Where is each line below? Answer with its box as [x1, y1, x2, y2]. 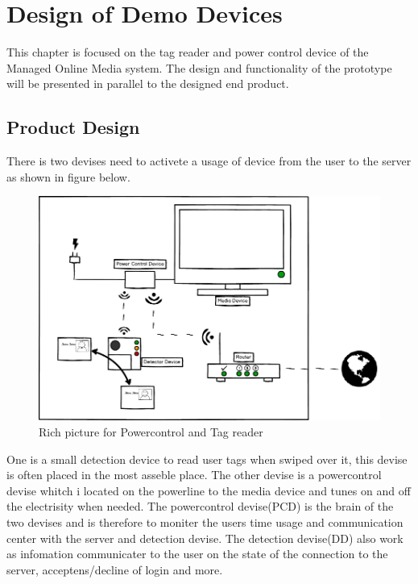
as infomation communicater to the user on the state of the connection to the [6, 545, 388, 562]
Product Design [6, 115, 140, 140]
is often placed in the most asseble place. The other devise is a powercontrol [6, 466, 382, 483]
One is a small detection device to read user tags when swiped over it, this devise [6, 450, 408, 467]
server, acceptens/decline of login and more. [6, 561, 223, 578]
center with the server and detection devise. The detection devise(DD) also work [6, 529, 404, 546]
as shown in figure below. [6, 168, 130, 185]
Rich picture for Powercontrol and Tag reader [39, 423, 263, 440]
